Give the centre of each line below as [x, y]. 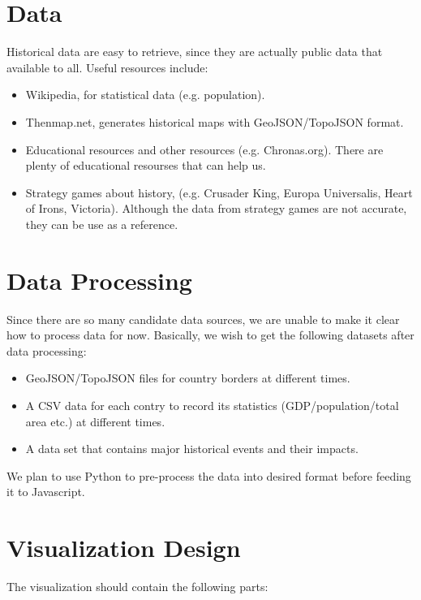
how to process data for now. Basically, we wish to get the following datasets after [210, 335]
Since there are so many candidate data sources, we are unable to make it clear [203, 319]
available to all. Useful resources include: [107, 67]
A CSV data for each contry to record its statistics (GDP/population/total [212, 405]
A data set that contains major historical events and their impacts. [192, 449]
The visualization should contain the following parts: [137, 587]
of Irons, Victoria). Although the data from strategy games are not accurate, [216, 208]
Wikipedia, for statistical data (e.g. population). [145, 95]
